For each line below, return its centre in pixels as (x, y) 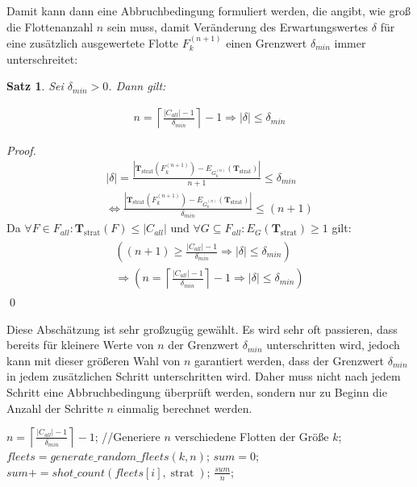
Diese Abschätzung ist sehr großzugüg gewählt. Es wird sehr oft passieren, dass (202, 329)
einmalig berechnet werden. (185, 408)
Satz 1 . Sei (35, 86)
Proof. (21, 150)
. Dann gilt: (137, 86)
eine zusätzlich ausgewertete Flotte (93, 43)
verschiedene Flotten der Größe (252, 436)
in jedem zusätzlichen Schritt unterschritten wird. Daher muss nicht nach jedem (204, 376)
